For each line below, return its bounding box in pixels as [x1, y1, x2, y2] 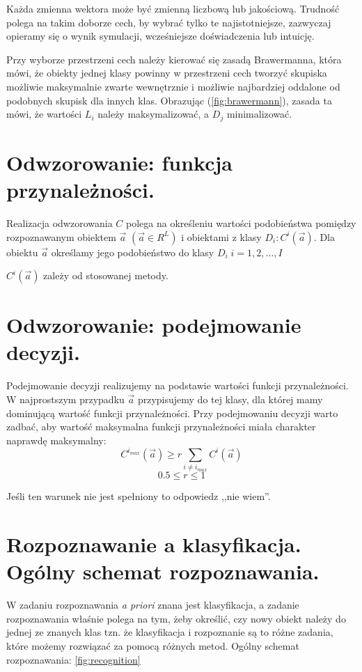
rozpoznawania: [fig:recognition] [6, 652, 141, 666]
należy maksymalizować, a [97, 107, 210, 121]
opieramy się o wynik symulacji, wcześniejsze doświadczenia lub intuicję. [6, 29, 315, 43]
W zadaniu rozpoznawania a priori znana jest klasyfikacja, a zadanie [6, 597, 299, 612]
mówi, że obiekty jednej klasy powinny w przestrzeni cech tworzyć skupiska [6, 65, 327, 80]
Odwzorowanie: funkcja [6, 148, 233, 176]
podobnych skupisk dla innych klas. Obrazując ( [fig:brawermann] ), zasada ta [6, 93, 332, 107]
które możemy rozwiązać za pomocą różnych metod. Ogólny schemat [6, 638, 299, 653]
